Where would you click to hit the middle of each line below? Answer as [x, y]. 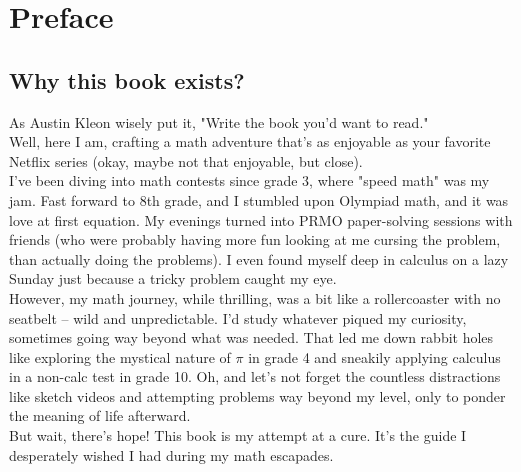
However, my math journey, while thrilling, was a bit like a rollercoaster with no [255, 297]
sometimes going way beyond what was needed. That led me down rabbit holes [251, 337]
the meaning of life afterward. [100, 415]
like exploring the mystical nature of [120, 356]
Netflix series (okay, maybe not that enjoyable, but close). [186, 160]
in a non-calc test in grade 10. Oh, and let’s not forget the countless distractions [255, 376]
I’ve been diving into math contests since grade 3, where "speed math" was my [249, 180]
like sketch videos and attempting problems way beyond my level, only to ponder [257, 395]
